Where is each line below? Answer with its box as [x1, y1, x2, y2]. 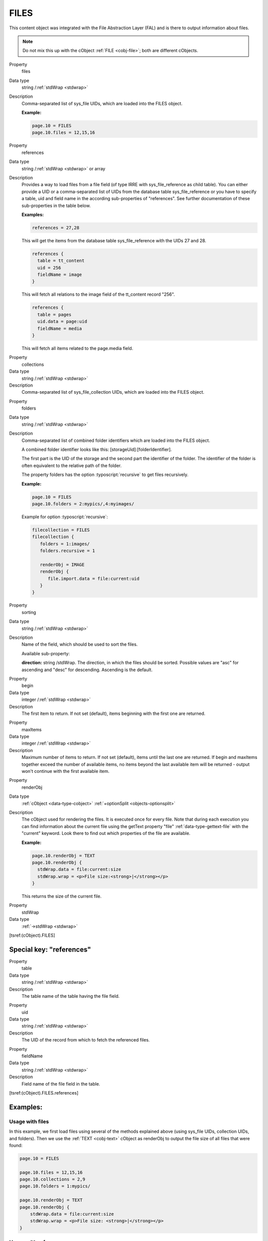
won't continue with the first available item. [21, 768, 110, 774]
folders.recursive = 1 [40, 548, 95, 553]
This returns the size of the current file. [21, 894, 102, 899]
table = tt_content [37, 258, 85, 264]
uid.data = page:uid [37, 319, 87, 325]
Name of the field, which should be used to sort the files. [21, 641, 138, 647]
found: [9, 1142, 23, 1148]
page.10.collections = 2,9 [19, 1176, 85, 1182]
